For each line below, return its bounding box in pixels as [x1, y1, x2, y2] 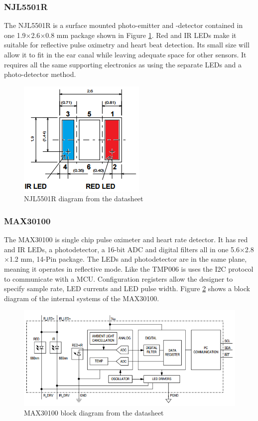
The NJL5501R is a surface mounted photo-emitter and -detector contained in [4, 20, 243, 30]
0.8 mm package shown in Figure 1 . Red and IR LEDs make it [45, 29, 237, 40]
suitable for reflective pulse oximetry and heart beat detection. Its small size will [4, 39, 250, 50]
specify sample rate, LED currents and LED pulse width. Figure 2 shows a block [4, 283, 250, 294]
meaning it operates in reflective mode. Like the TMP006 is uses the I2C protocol [4, 263, 254, 274]
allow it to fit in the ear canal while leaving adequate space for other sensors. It [4, 49, 247, 59]
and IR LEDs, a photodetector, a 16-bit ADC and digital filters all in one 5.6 [4, 244, 240, 254]
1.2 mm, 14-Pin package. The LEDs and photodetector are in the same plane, [9, 254, 247, 264]
